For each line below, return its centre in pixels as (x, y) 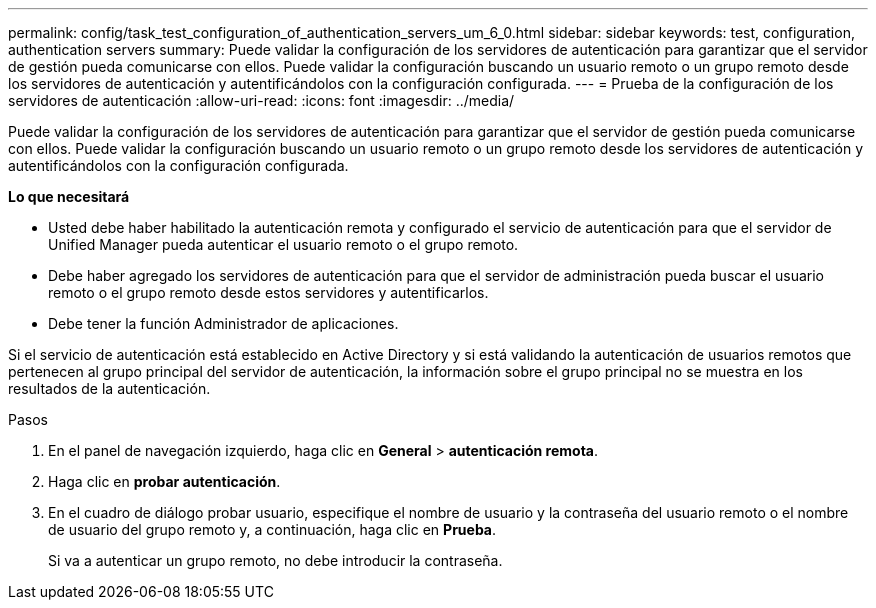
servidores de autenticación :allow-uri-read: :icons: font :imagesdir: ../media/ (261, 100)
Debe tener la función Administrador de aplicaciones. (223, 323)
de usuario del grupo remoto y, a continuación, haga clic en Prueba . (272, 529)
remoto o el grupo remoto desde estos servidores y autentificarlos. (268, 292)
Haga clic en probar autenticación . (164, 481)
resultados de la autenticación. (109, 388)
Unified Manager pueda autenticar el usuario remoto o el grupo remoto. (283, 244)
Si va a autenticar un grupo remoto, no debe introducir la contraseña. (275, 560)
